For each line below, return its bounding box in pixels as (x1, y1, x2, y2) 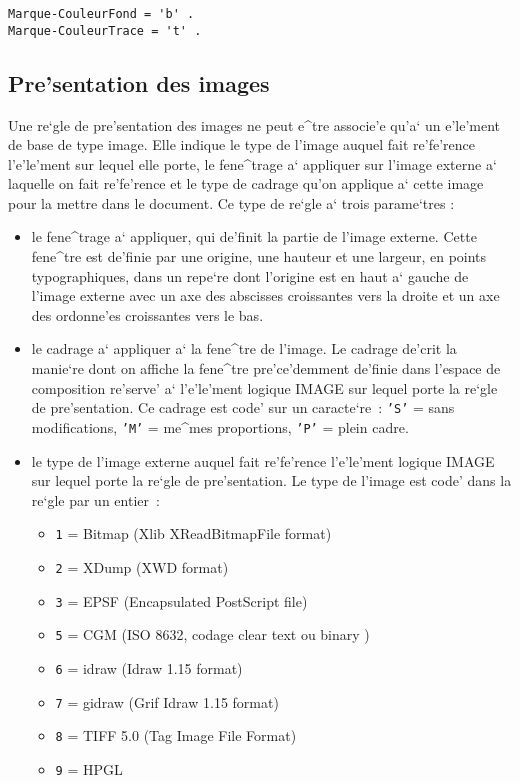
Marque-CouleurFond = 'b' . (8, 7, 195, 21)
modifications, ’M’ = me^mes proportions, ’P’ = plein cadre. (31, 416, 409, 437)
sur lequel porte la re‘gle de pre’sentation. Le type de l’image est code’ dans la (31, 470, 512, 491)
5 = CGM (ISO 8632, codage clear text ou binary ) (55, 624, 370, 645)
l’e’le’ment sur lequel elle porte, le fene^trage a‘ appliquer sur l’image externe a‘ (8, 153, 497, 174)
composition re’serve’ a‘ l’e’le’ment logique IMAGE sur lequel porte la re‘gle (31, 377, 498, 398)
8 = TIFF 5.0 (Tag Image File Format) (55, 725, 297, 746)
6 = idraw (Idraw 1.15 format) (55, 657, 243, 678)
